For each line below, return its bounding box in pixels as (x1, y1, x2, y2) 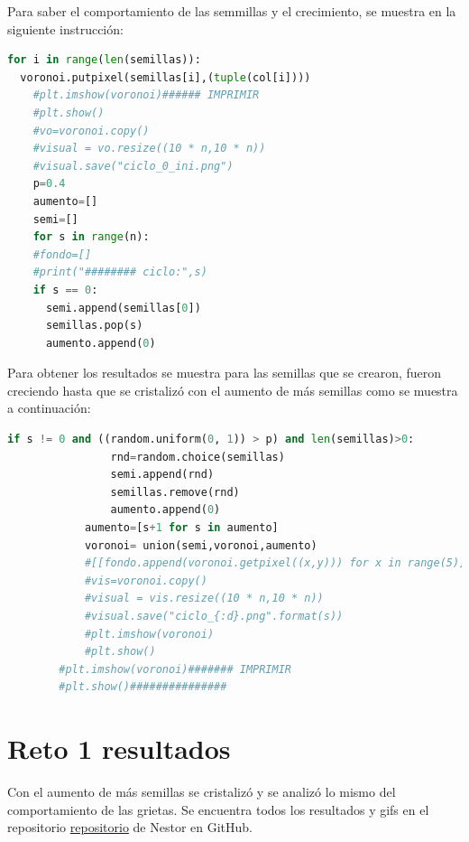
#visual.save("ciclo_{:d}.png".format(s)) (84, 610, 344, 622)
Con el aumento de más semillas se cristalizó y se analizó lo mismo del (7, 782, 396, 801)
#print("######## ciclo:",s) (32, 266, 207, 279)
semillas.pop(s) (45, 319, 143, 332)
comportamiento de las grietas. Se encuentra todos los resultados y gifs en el (7, 800, 429, 819)
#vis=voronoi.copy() (84, 574, 207, 587)
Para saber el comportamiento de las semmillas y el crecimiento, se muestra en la (7, 2, 456, 20)
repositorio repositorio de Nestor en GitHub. (7, 818, 253, 837)
